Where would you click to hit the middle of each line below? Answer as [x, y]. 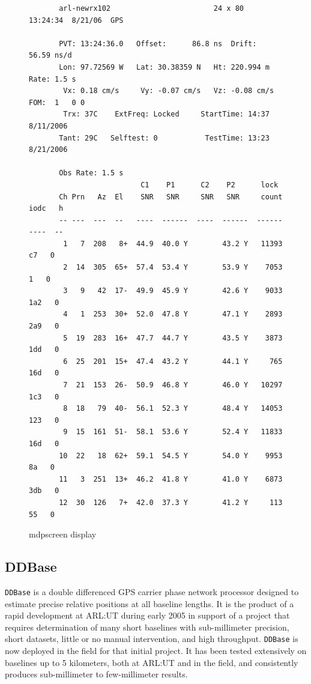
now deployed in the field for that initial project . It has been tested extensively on [156, 651]
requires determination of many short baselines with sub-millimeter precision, [147, 627]
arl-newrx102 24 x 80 [151, 8]
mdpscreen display [63, 534]
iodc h [46, 209]
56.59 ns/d [50, 56]
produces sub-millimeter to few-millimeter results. [96, 674]
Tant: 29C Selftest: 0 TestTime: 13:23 [164, 138]
